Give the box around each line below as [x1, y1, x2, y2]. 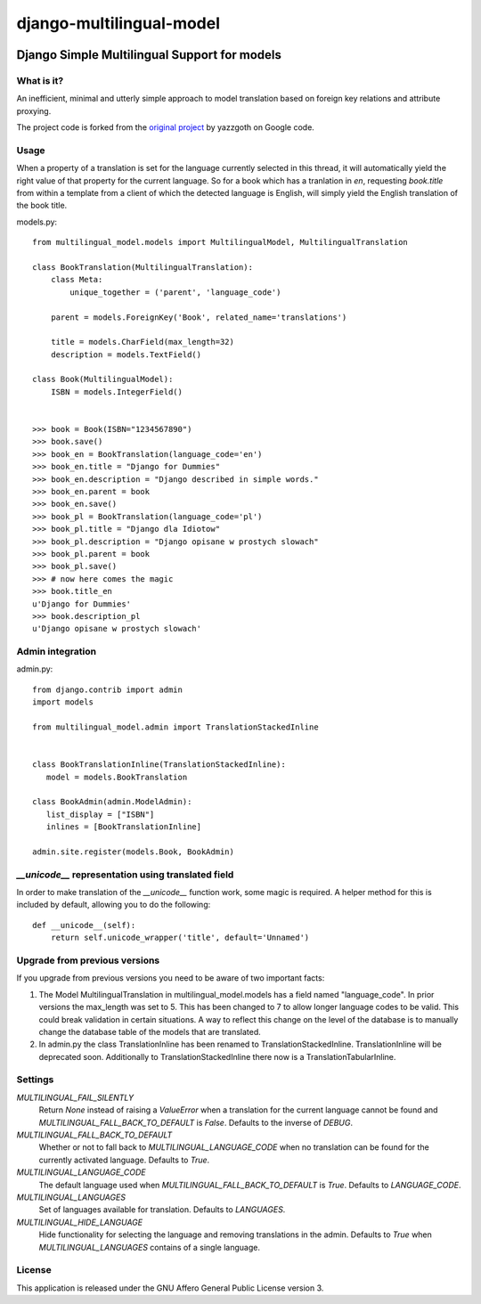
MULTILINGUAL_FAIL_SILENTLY [16, 1092, 134, 1103]
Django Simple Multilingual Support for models [16, 47, 282, 62]
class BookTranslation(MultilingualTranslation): [32, 262, 254, 272]
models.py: [16, 216, 58, 227]
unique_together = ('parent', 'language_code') [69, 287, 281, 297]
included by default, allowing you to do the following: [16, 900, 211, 910]
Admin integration [16, 646, 97, 658]
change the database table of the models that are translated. [38, 1026, 262, 1037]
